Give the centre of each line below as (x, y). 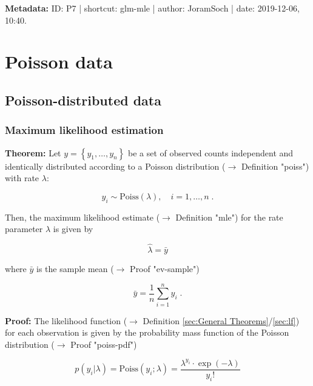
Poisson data (59, 62)
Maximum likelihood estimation (84, 130)
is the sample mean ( (75, 268)
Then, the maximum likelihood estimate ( (82, 217)
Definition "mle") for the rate (229, 217)
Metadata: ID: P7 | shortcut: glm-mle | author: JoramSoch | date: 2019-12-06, (152, 8)
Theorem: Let (33, 152)
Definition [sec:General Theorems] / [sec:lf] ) (221, 320)
